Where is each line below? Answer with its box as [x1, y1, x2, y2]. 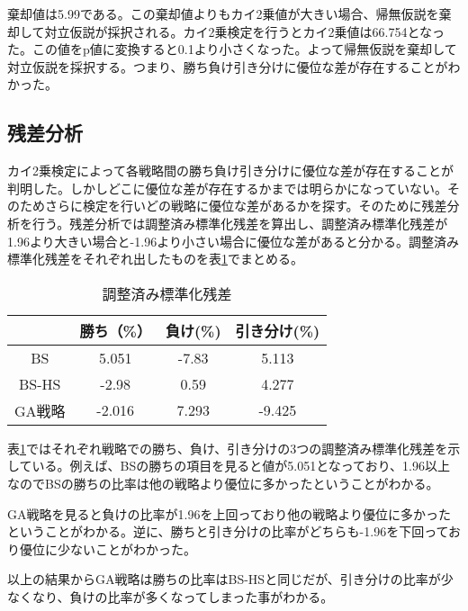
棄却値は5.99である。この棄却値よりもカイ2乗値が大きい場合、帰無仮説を [7, 4, 439, 22]
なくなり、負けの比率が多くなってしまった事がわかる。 [7, 587, 334, 606]
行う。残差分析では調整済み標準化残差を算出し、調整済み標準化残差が [31, 213, 448, 232]
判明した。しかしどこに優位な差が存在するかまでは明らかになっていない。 [7, 178, 447, 197]
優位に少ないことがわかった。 [19, 539, 196, 558]
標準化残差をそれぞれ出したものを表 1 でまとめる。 [7, 249, 303, 268]
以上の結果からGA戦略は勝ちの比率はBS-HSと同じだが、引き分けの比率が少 [7, 570, 454, 589]
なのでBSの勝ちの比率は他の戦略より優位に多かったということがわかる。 [7, 473, 439, 492]
